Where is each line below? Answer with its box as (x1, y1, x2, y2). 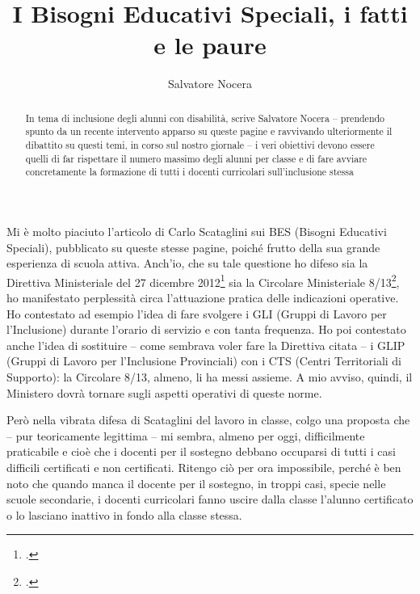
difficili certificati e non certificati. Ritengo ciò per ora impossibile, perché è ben (6, 458, 401, 475)
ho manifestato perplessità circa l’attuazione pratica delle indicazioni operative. (6, 289, 399, 306)
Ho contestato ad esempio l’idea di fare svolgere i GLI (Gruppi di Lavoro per (6, 305, 387, 322)
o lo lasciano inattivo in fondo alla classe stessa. (6, 506, 242, 523)
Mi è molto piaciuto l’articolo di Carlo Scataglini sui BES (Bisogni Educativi (6, 222, 387, 239)
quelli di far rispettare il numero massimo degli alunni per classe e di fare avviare (25, 151, 367, 165)
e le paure (153, 28, 267, 61)
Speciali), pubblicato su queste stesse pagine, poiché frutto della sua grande (6, 238, 380, 255)
